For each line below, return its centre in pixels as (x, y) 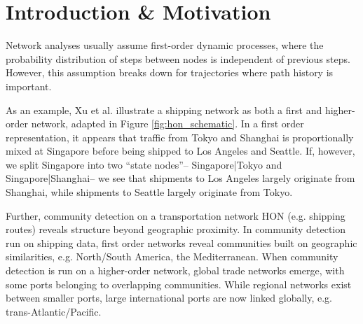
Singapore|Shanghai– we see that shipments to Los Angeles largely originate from (180, 178)
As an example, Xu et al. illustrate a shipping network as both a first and (164, 110)
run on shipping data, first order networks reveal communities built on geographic (181, 242)
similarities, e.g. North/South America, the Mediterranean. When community (172, 256)
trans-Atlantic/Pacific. (54, 311)
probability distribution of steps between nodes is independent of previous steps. (178, 58)
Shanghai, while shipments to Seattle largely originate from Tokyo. (149, 192)
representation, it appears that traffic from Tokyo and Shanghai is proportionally (180, 137)
